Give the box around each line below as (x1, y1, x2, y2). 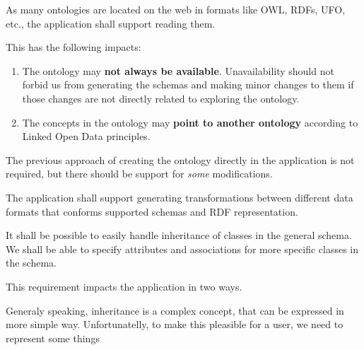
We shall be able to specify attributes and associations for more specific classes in (6, 241, 359, 256)
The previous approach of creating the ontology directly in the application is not (6, 152, 355, 167)
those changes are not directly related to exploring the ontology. (22, 91, 300, 105)
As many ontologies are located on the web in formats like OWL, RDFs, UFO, (6, 2, 346, 16)
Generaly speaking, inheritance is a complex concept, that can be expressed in (6, 303, 344, 317)
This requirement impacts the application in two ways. (6, 279, 242, 293)
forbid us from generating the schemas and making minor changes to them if (22, 77, 354, 92)
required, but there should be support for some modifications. (6, 166, 273, 181)
